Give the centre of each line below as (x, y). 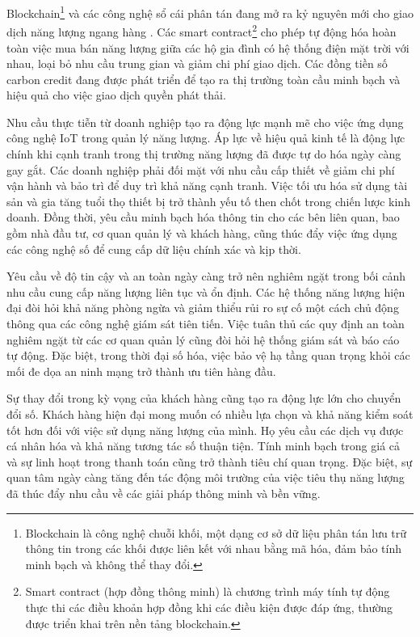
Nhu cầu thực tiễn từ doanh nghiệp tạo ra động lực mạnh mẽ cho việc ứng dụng (205, 122)
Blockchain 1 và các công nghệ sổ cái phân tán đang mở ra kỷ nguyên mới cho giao (210, 12)
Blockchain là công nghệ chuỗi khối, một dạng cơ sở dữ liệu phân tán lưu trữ (216, 532)
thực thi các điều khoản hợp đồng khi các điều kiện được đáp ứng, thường (209, 607)
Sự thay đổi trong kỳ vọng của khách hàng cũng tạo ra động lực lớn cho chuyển (204, 398)
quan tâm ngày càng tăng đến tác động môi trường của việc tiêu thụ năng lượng (206, 477)
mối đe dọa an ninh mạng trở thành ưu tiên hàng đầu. (141, 371)
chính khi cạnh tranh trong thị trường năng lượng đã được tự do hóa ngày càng (204, 154)
